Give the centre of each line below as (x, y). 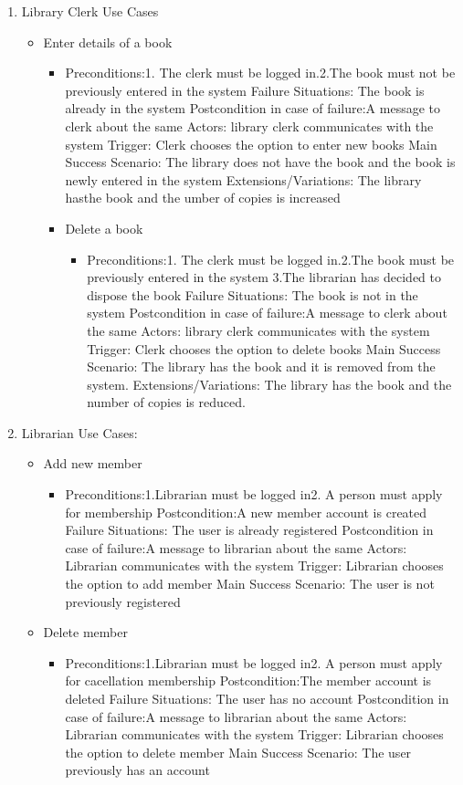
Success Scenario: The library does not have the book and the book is (260, 162)
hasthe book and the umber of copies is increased (203, 198)
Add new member (93, 463)
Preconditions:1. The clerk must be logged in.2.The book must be (271, 259)
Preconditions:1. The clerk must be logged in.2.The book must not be (260, 73)
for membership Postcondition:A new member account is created (246, 512)
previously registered (123, 601)
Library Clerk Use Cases (90, 11)
